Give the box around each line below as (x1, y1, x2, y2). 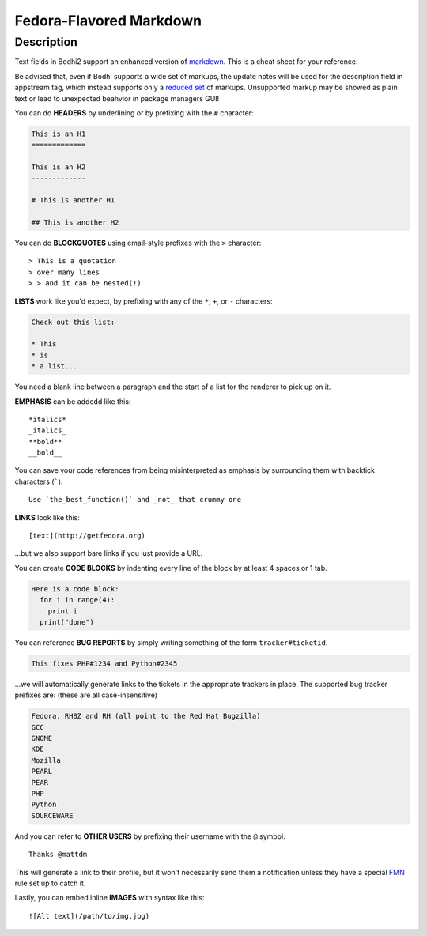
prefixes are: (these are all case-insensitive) (14, 690, 158, 700)
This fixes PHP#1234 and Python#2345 (31, 659, 178, 668)
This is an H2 (31, 163, 86, 172)
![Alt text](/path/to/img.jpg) (28, 911, 150, 920)
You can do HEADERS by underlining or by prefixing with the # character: (14, 108, 254, 118)
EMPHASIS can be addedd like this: (14, 396, 131, 406)
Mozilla (31, 756, 61, 764)
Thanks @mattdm (28, 850, 88, 859)
